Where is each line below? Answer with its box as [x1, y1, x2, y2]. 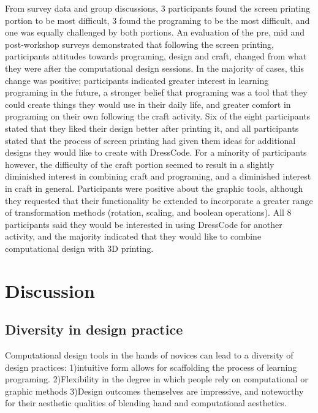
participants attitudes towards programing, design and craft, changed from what [5, 50, 307, 63]
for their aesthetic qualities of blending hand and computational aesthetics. [5, 396, 287, 409]
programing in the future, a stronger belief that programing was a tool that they [5, 86, 308, 99]
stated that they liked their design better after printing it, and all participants [5, 121, 299, 134]
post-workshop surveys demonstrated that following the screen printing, [5, 37, 274, 50]
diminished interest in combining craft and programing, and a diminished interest [5, 170, 311, 183]
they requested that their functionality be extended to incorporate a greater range [5, 194, 313, 206]
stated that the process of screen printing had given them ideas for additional [5, 134, 296, 146]
